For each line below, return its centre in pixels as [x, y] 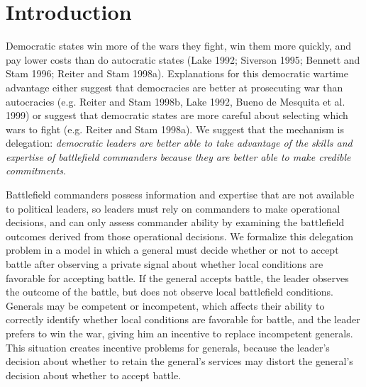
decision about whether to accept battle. [94, 375]
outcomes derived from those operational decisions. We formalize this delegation [180, 236]
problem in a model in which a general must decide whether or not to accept [172, 250]
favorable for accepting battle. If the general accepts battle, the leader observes [177, 277]
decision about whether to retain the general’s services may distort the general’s [179, 361]
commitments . [36, 170]
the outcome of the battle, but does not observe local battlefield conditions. [170, 292]
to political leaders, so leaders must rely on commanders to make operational [173, 208]
